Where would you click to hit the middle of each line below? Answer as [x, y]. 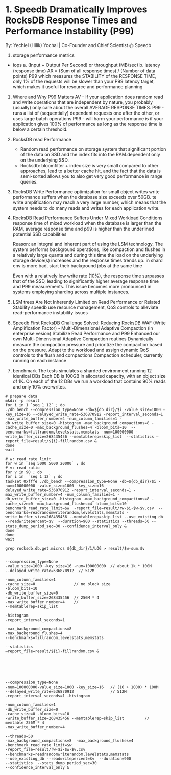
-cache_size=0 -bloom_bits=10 [38, 714]
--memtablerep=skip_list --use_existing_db [116, 517]
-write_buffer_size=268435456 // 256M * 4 [52, 597]
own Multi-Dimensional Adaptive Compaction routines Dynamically [83, 339]
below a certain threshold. [40, 129]
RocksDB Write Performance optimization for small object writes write [86, 191]
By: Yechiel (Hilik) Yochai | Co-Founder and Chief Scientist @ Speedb [78, 45]
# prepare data [21, 396]
